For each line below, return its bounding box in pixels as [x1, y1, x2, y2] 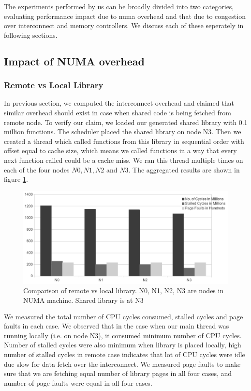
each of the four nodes [4, 164, 70, 174]
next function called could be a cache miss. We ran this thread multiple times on [4, 155, 243, 165]
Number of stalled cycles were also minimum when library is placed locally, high [4, 340, 241, 350]
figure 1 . [4, 174, 28, 184]
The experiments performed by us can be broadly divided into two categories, [4, 1, 234, 11]
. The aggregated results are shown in [128, 164, 240, 174]
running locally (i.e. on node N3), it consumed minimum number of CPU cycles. [4, 330, 242, 340]
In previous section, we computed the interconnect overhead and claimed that [4, 98, 234, 108]
